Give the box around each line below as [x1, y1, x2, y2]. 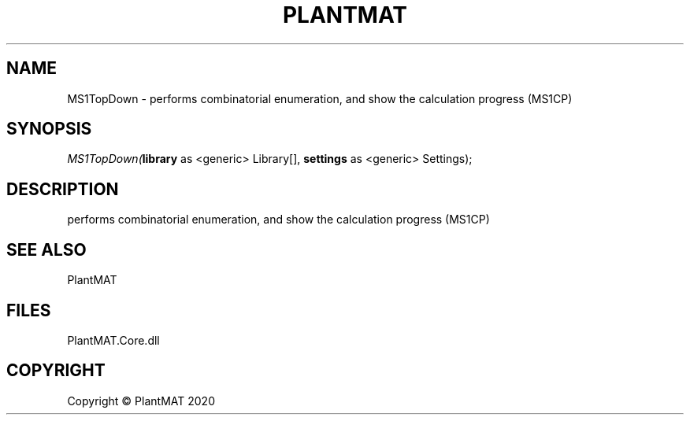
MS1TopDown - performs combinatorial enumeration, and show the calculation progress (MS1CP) [67, 91, 573, 105]
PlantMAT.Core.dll [67, 333, 160, 347]
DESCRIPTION [6, 179, 119, 199]
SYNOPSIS [6, 119, 92, 139]
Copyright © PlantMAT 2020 [67, 393, 215, 408]
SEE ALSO [6, 239, 87, 260]
